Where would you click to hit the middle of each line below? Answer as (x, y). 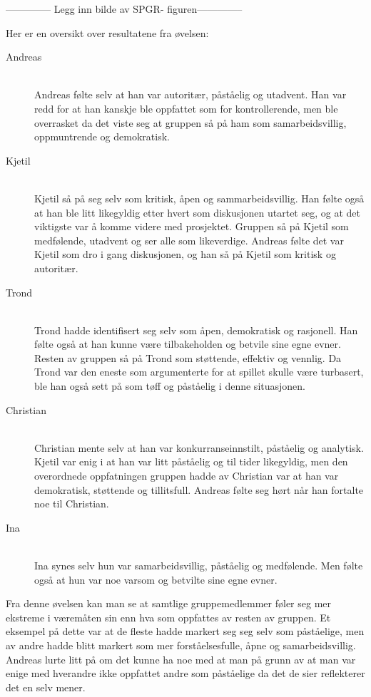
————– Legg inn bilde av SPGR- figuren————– (124, 9)
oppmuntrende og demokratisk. (102, 136)
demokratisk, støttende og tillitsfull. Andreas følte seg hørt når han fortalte (199, 489)
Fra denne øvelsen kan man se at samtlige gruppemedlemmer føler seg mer (169, 603)
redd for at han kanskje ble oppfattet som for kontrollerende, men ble (186, 108)
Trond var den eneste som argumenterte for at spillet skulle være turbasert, (199, 372)
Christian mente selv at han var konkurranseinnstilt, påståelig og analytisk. (199, 447)
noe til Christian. (72, 504)
